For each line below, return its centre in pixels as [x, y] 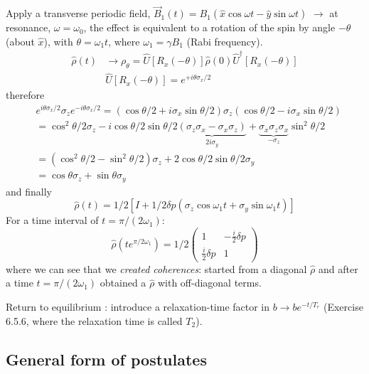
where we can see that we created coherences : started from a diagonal [156, 268]
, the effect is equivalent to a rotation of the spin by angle [209, 27]
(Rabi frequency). [225, 41]
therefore [25, 95]
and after [338, 268]
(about [20, 41]
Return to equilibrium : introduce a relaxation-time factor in [138, 306]
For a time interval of [52, 220]
